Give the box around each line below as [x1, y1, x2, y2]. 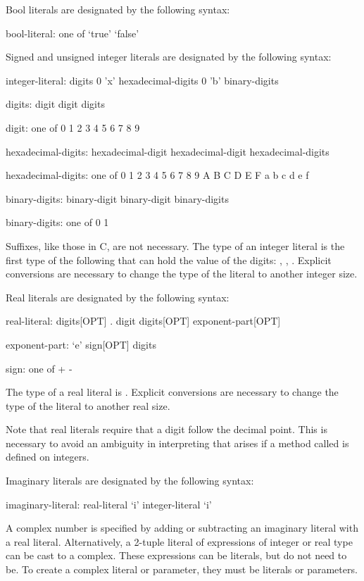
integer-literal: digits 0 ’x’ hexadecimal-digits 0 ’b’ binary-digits [6, 73, 279, 87]
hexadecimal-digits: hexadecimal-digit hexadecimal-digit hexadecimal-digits [6, 144, 330, 158]
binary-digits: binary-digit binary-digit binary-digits [6, 191, 229, 206]
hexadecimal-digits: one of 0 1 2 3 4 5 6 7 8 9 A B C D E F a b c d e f [6, 168, 309, 182]
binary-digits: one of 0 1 [6, 215, 109, 230]
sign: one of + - [6, 361, 73, 375]
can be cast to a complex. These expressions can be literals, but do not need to [6, 548, 347, 563]
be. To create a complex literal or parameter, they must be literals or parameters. [6, 562, 358, 577]
